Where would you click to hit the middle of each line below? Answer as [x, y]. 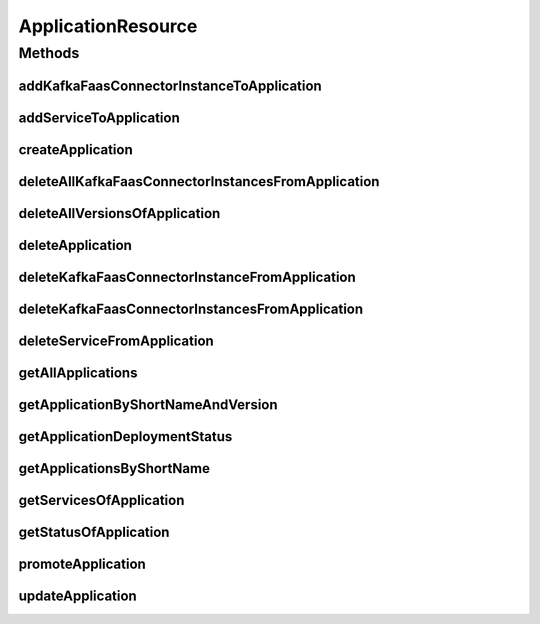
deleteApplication [75, 245]
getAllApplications [78, 372]
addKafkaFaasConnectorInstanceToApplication [170, 85]
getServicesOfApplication [101, 500]
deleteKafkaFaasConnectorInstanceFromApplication [187, 276]
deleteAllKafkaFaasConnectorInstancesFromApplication [199, 181]
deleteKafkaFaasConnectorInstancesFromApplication [191, 308]
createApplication [76, 149]
